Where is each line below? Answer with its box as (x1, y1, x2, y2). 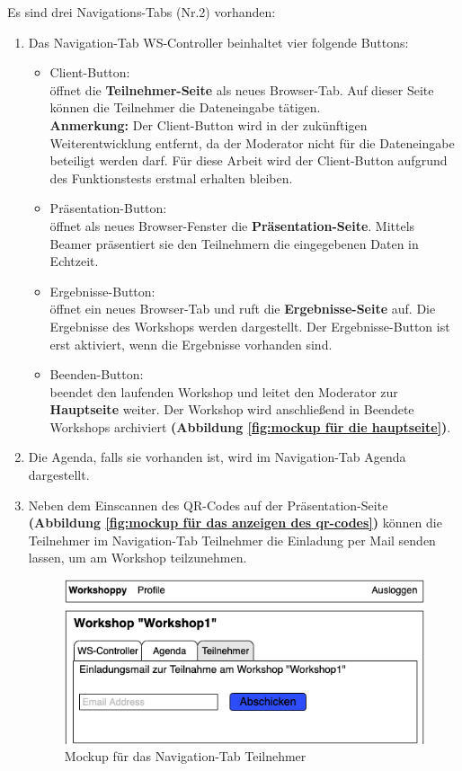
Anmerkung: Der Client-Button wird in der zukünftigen (49, 115, 368, 134)
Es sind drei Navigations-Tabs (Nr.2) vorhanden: (7, 3, 276, 21)
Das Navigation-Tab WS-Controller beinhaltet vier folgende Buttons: (28, 32, 409, 51)
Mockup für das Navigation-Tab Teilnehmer (64, 747, 307, 766)
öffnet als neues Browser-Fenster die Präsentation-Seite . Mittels (49, 216, 415, 235)
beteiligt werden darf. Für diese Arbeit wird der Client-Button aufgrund (49, 151, 448, 170)
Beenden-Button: (49, 365, 144, 384)
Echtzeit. (49, 252, 99, 270)
